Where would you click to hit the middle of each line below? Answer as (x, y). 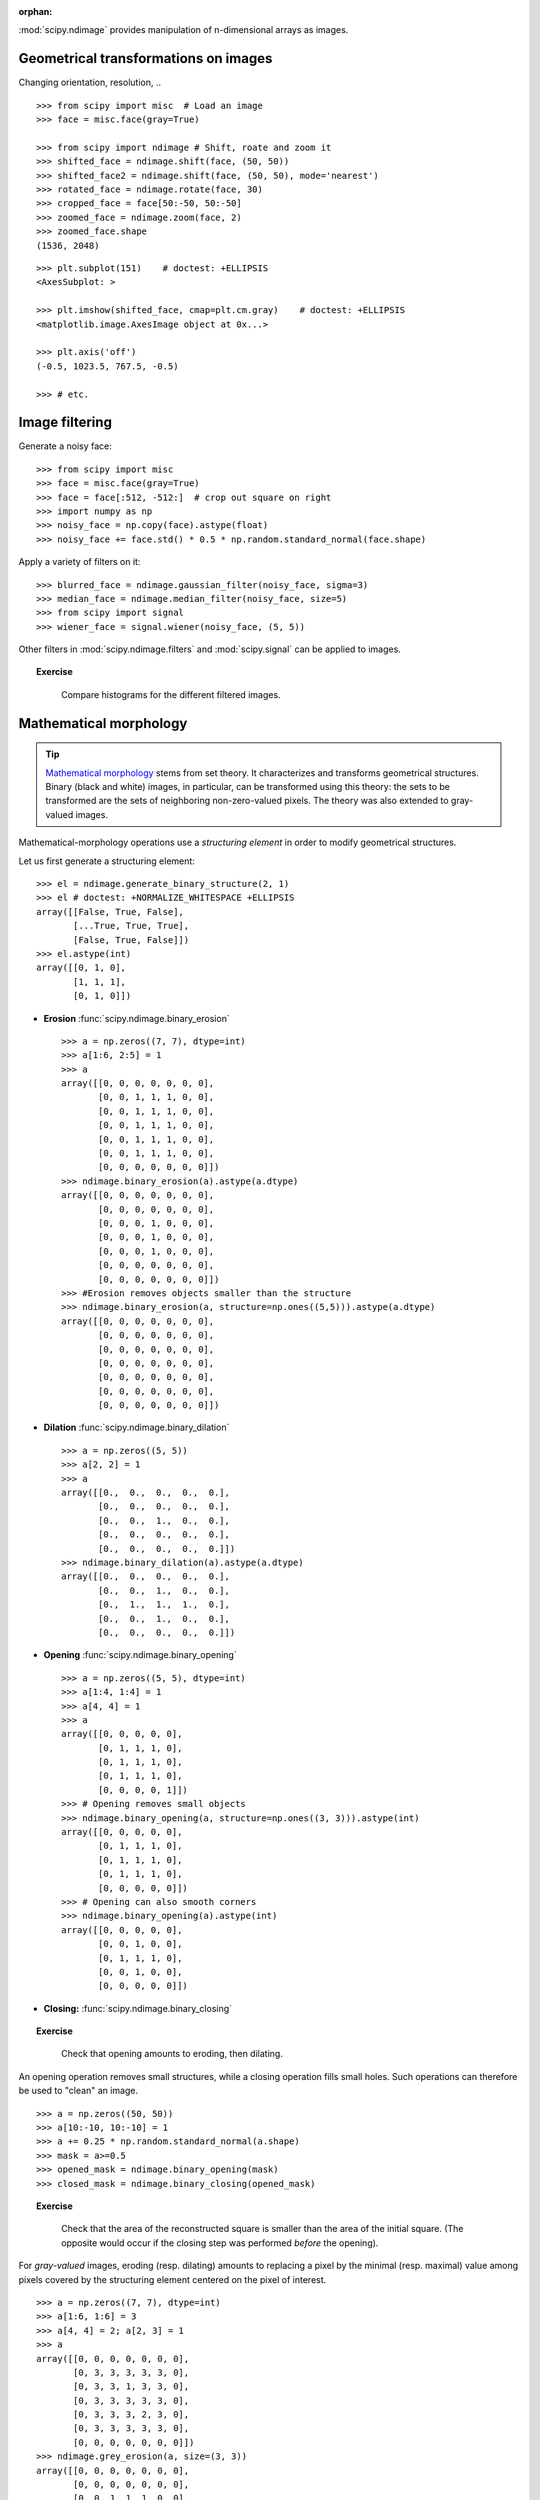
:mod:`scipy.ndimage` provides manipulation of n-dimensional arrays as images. (183, 30)
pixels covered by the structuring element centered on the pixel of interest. (172, 2279)
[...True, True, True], (131, 926)
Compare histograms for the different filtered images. (171, 694)
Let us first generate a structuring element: (106, 861)
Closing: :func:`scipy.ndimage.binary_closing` (138, 2008)
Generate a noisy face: (65, 446)
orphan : (35, 11)
